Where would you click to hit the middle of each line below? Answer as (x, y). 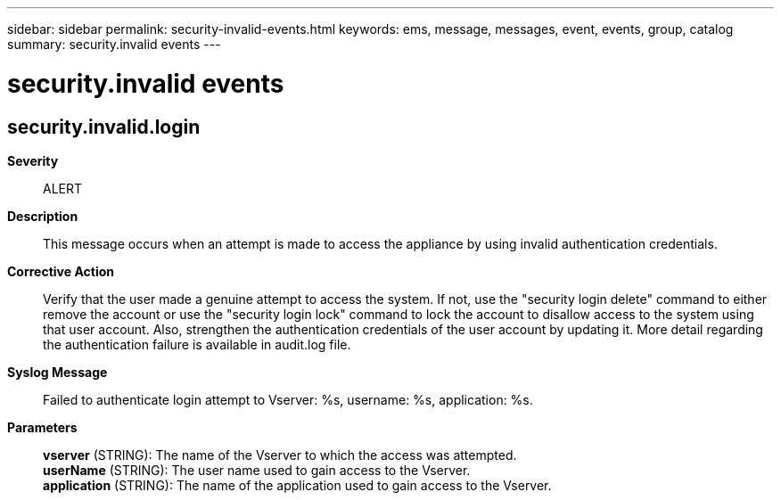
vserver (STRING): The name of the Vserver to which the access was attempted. (280, 455)
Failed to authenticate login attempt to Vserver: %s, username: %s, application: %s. (288, 399)
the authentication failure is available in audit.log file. (197, 344)
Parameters (42, 427)
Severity (33, 160)
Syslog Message (58, 372)
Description (43, 216)
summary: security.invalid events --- (114, 44)
